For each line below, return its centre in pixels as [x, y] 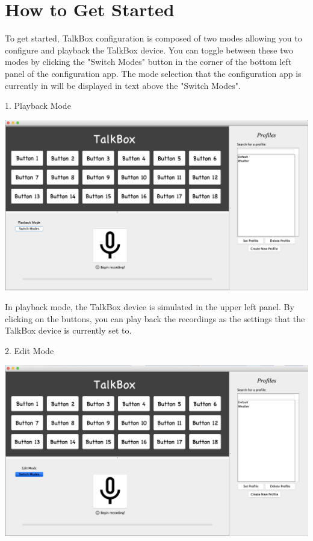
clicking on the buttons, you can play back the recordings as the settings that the [155, 318]
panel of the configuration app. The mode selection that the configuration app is [153, 73]
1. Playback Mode [38, 105]
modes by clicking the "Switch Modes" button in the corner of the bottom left [148, 62]
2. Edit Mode [29, 351]
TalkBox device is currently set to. [68, 330]
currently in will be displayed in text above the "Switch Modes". [123, 85]
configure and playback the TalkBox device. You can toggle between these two [149, 50]
